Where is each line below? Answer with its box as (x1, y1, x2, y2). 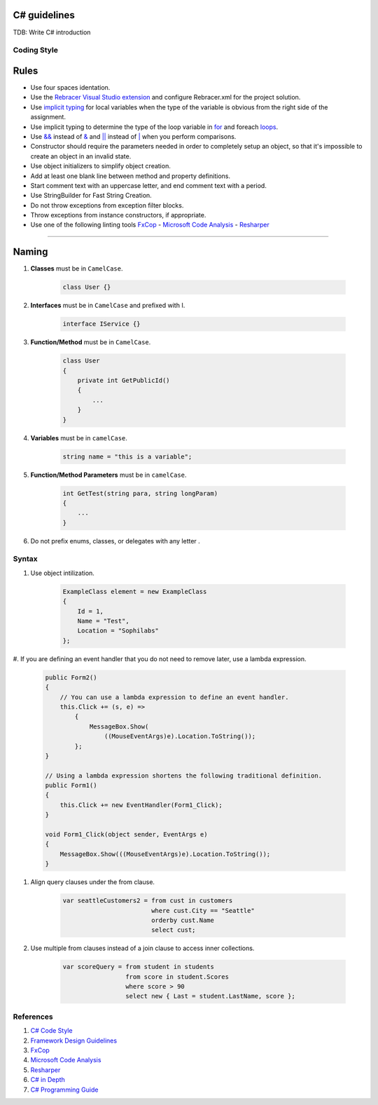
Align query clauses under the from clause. (30, 878, 155, 886)
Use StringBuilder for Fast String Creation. (30, 191, 152, 200)
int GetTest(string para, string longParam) (62, 489, 218, 497)
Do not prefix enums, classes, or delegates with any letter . (30, 536, 201, 545)
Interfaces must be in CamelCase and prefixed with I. (30, 301, 185, 310)
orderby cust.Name (150, 916, 215, 924)
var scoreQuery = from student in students (62, 963, 215, 971)
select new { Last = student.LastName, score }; (125, 992, 295, 1001)
